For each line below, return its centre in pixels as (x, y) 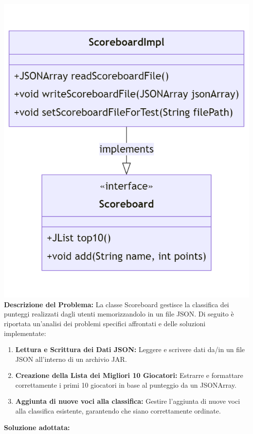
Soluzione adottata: (37, 427)
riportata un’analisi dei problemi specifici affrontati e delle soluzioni (105, 323)
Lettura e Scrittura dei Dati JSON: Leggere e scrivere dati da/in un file (130, 349)
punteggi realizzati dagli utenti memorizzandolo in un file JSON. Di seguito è (119, 314)
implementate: (25, 333)
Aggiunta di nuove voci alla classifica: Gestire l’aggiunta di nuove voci (128, 401)
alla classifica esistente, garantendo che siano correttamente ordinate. (118, 411)
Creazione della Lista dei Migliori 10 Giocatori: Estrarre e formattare (129, 375)
